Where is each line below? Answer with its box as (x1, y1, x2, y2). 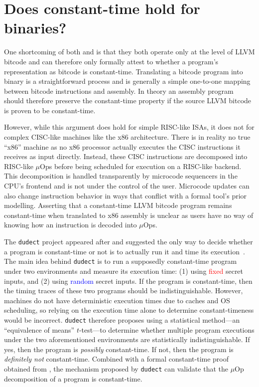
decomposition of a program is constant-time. (4, 373, 142, 384)
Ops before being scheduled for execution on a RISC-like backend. (40, 161, 242, 171)
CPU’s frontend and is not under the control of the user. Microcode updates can (4, 181, 250, 191)
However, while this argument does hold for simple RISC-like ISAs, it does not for (4, 122, 255, 132)
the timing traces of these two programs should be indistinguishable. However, (4, 285, 243, 296)
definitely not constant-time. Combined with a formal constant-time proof (4, 354, 229, 364)
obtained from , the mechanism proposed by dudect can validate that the (4, 363, 228, 374)
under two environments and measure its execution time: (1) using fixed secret (4, 265, 244, 276)
